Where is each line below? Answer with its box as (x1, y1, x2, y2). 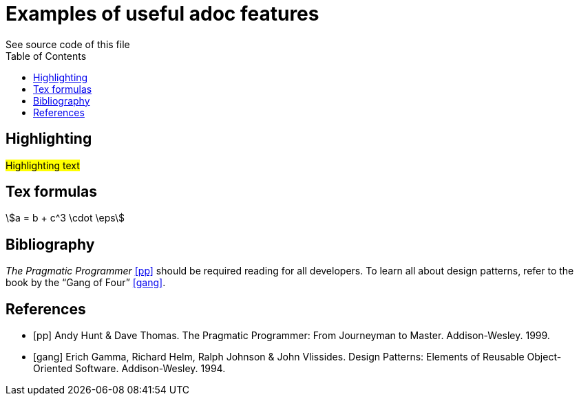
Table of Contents (6, 50, 87, 62)
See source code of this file (6, 38, 130, 50)
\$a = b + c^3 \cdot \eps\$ (6, 212, 125, 224)
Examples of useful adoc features (6, 2, 319, 25)
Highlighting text (6, 159, 80, 171)
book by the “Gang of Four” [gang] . (6, 277, 166, 289)
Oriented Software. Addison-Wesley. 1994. (33, 362, 226, 375)
